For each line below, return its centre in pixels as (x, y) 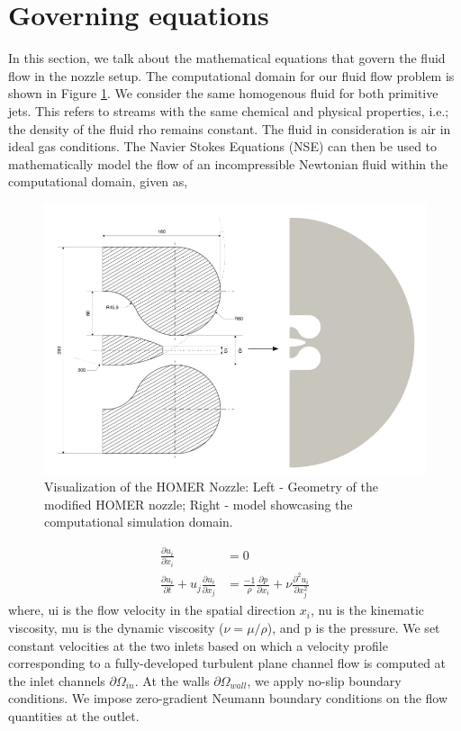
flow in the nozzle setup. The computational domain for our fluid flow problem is (231, 75)
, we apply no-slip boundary (324, 680)
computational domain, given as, (98, 181)
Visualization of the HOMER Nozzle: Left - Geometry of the (211, 487)
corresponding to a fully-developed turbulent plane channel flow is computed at (227, 663)
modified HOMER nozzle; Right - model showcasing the (199, 504)
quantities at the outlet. (74, 715)
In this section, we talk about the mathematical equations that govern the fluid (227, 58)
